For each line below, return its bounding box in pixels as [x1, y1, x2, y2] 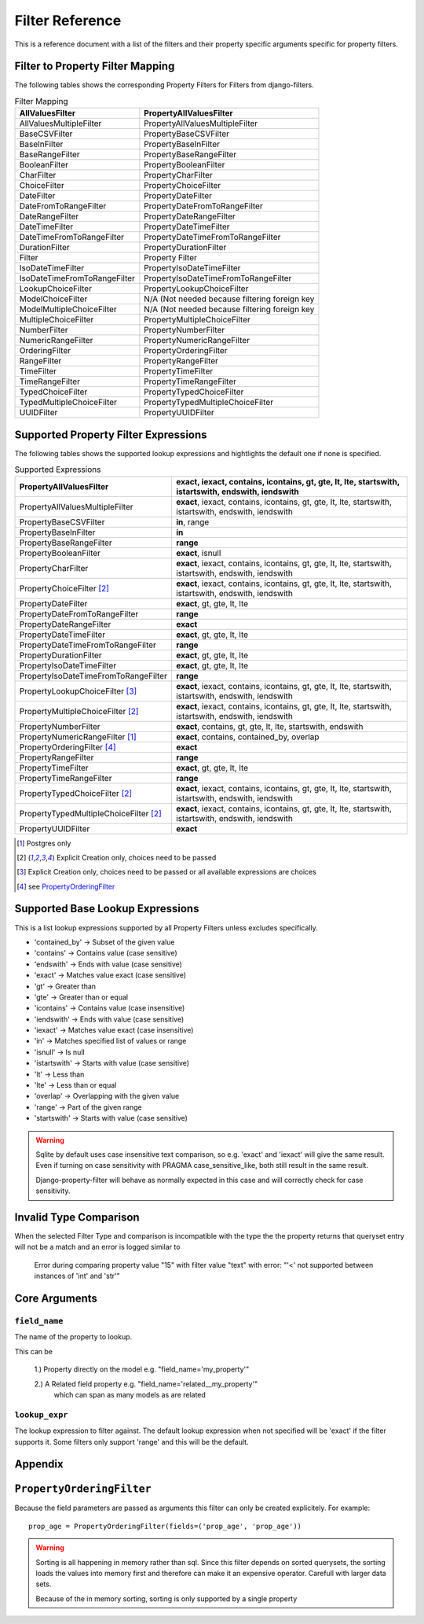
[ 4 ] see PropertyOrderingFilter [16, 882, 115, 891]
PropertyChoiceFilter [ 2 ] [19, 583, 110, 594]
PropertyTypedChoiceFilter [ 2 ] [19, 787, 133, 798]
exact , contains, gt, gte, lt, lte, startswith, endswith [175, 720, 364, 731]
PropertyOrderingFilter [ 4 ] [19, 742, 117, 753]
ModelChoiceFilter [19, 293, 88, 304]
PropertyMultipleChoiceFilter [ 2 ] [19, 705, 139, 716]
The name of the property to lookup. [14, 1332, 133, 1342]
